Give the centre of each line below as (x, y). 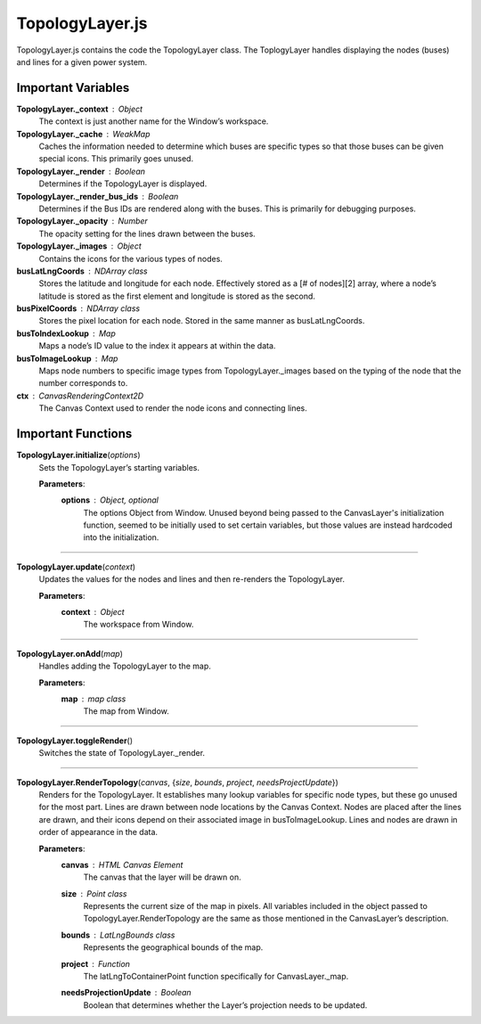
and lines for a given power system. (82, 61)
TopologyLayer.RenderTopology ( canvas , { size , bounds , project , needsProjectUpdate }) (177, 782)
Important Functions (74, 434)
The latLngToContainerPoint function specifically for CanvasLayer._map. (216, 977)
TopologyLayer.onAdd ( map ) (70, 653)
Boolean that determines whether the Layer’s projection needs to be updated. (225, 1005)
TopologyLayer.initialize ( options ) (79, 455)
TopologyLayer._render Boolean (81, 171)
